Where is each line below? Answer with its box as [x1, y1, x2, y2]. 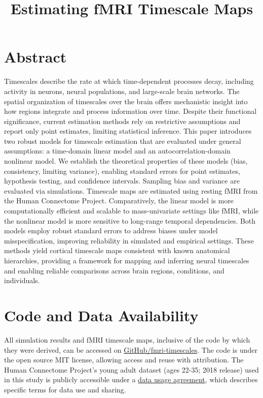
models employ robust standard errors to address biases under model [4, 225, 218, 236]
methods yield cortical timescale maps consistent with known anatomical [4, 245, 230, 256]
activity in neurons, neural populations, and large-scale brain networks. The [4, 85, 240, 96]
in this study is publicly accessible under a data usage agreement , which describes [4, 374, 258, 385]
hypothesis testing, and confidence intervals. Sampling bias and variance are [4, 175, 240, 186]
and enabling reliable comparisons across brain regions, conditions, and [4, 265, 224, 275]
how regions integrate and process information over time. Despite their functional [4, 106, 257, 116]
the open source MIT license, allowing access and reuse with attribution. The [4, 354, 244, 365]
